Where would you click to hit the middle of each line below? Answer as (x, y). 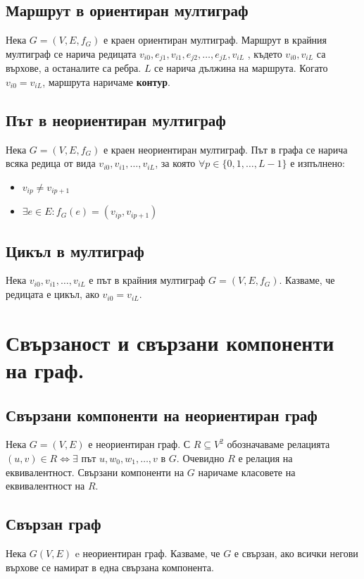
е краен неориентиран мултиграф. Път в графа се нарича (225, 149)
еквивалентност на (45, 486)
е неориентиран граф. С (139, 444)
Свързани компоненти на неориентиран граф (162, 415)
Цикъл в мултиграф (75, 250)
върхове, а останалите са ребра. (74, 68)
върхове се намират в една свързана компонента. (110, 567)
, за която (175, 163)
